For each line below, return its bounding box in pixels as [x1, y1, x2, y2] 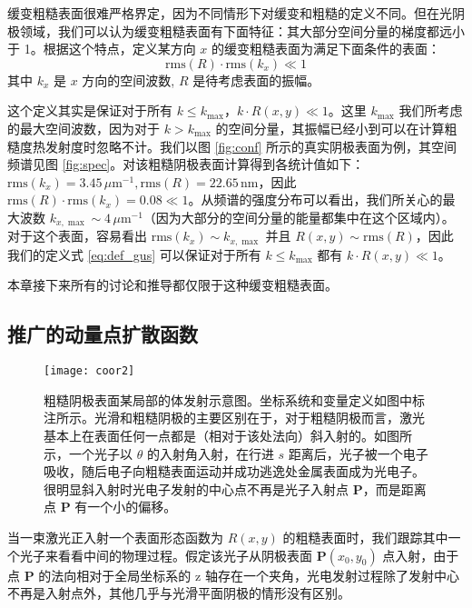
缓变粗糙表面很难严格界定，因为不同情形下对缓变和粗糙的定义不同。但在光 [7, 4, 452, 22]
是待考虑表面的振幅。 [192, 70, 320, 89]
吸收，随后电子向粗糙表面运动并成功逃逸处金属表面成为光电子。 [44, 462, 425, 481]
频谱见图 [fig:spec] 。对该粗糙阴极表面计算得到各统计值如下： [7, 154, 365, 174]
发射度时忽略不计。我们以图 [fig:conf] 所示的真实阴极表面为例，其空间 [44, 136, 457, 155]
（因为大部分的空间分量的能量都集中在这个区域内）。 [143, 207, 455, 226]
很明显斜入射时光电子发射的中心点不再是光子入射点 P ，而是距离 [44, 479, 427, 498]
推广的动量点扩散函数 [7, 320, 198, 348]
